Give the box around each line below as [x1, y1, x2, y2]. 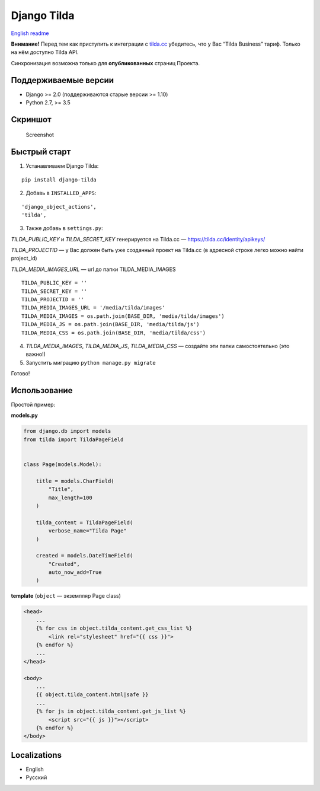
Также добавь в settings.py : [25, 225, 103, 232]
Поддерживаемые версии [11, 75, 114, 85]
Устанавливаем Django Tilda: [25, 162, 99, 170]
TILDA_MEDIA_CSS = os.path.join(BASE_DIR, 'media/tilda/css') [21, 329, 206, 336]
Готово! [11, 370, 30, 377]
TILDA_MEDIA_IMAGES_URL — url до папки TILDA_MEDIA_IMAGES [11, 266, 176, 273]
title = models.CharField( [36, 477, 115, 484]
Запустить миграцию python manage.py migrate [25, 359, 156, 366]
